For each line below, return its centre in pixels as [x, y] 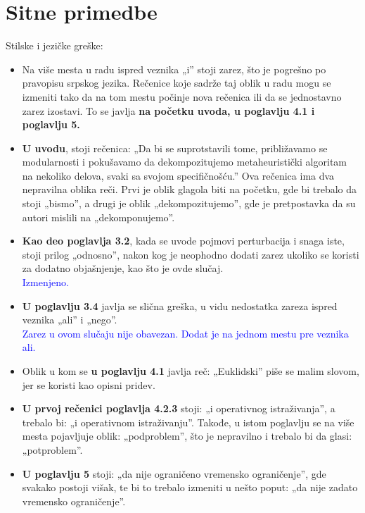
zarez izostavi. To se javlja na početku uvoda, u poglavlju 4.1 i [168, 110]
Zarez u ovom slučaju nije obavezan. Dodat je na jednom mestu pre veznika [185, 333]
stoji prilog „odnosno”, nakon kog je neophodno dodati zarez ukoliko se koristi [191, 254]
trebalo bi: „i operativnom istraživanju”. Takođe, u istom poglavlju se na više [188, 422]
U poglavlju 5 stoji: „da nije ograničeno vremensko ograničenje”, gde [174, 473]
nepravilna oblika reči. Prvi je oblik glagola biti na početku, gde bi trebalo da [190, 189]
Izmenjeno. [45, 282]
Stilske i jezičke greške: [55, 45]
